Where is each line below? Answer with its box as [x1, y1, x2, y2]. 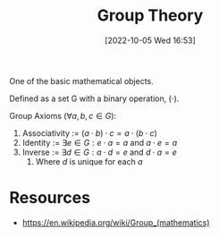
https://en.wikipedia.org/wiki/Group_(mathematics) [21, 216, 210, 228]
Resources [9, 188, 91, 208]
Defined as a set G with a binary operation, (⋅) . [9, 93, 180, 104]
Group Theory [97, 5, 204, 26]
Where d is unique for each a [35, 156, 143, 166]
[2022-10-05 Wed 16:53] [104, 35, 197, 46]
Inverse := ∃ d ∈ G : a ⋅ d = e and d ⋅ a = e [21, 147, 177, 157]
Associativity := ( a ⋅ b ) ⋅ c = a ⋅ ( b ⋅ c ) [21, 127, 158, 139]
